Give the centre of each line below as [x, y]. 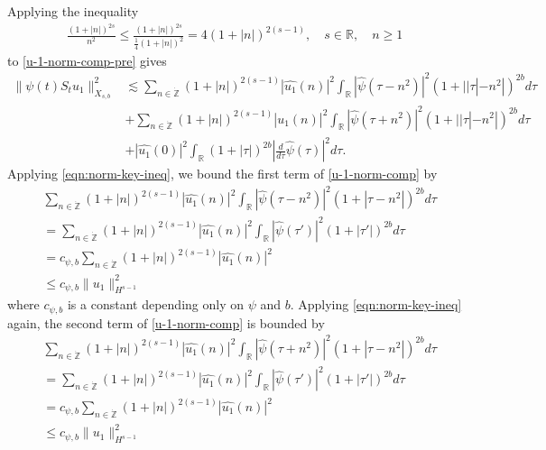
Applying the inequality [73, 11]
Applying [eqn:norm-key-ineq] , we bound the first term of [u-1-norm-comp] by [222, 174]
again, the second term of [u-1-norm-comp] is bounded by [166, 322]
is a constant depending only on [155, 304]
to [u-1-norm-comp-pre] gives [87, 60]
